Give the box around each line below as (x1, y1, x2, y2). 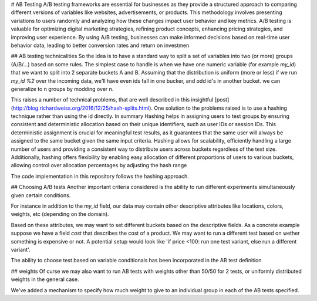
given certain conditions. (11, 191, 71, 199)
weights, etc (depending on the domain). (11, 211, 109, 218)
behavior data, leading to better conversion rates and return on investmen (11, 42, 190, 49)
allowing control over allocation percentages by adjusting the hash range (11, 162, 187, 169)
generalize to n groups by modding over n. (11, 85, 114, 92)
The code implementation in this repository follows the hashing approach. (11, 173, 189, 180)
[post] (214, 96, 230, 103)
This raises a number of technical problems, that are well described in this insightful (11, 96, 214, 103)
